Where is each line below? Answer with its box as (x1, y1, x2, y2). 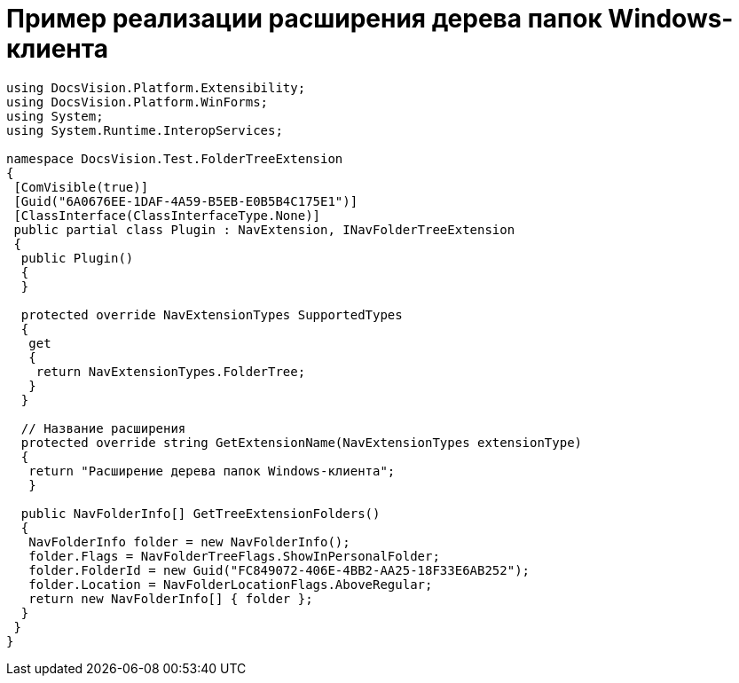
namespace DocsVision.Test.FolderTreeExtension (6, 151, 343, 166)
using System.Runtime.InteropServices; (6, 122, 283, 137)
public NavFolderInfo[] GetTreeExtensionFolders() (20, 506, 381, 521)
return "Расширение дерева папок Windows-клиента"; (28, 463, 396, 478)
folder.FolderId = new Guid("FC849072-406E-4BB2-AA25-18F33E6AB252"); (28, 562, 531, 577)
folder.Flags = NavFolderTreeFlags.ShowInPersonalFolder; (28, 548, 440, 563)
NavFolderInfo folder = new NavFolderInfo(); (28, 534, 350, 549)
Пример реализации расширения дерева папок (6, 4, 602, 34)
